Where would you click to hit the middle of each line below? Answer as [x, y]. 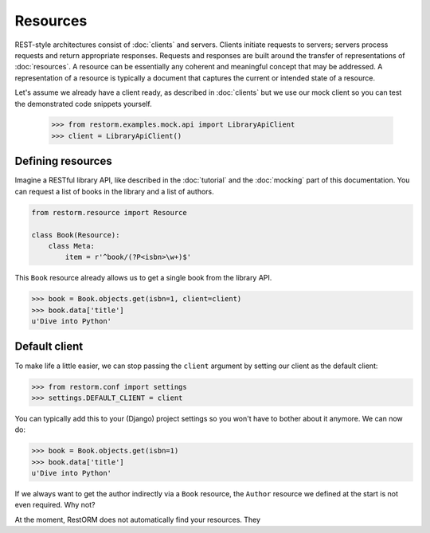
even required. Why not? [55, 505]
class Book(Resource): [76, 235]
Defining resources [63, 161]
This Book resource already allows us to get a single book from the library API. [143, 278]
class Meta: [72, 246]
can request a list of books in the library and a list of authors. [114, 191]
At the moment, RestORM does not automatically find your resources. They [138, 519]
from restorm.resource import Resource [109, 212]
